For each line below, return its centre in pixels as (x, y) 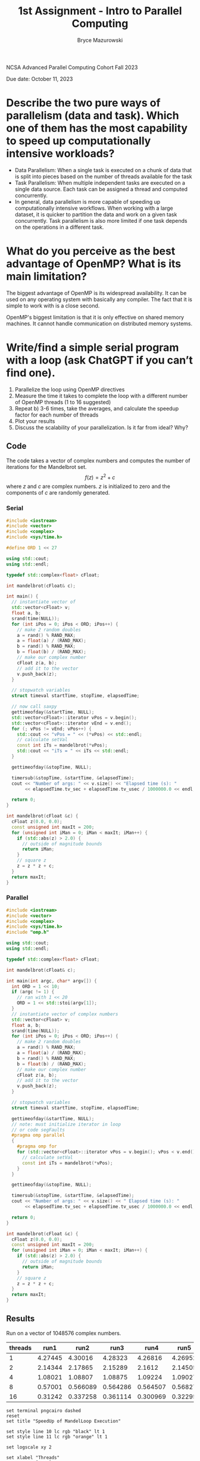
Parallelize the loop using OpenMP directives (70, 389)
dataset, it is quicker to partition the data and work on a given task (96, 214)
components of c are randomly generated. (58, 493)
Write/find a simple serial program (93, 347)
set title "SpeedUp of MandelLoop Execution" (63, 1421)
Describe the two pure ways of (83, 103)
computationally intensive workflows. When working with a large (94, 208)
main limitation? (47, 277)
